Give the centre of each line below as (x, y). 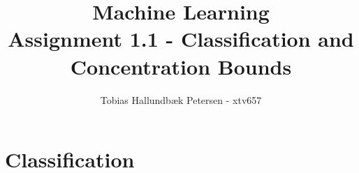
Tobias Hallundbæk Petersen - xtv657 (181, 99)
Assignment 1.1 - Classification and (181, 39)
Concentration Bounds (181, 66)
